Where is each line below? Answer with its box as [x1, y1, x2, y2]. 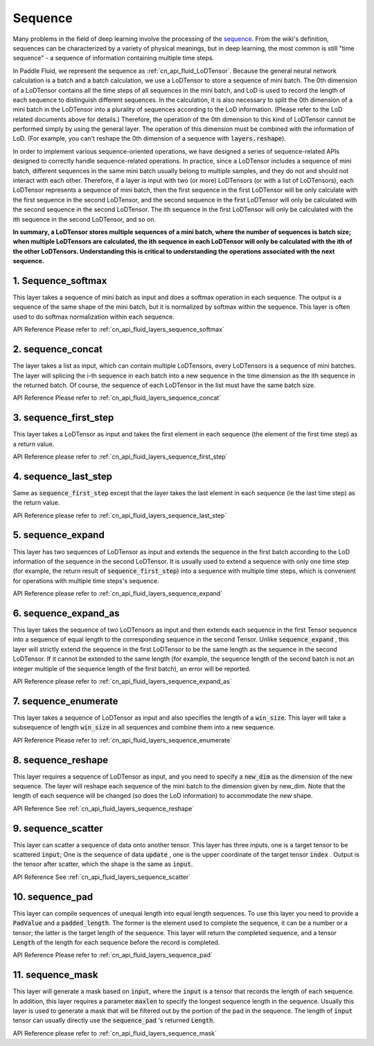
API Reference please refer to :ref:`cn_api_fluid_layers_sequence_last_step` [12, 511, 227, 520]
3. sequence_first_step [12, 412, 114, 424]
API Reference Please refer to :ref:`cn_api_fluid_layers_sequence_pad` [12, 951, 213, 959]
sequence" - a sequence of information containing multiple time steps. [12, 54, 215, 62]
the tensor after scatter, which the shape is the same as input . [12, 860, 193, 869]
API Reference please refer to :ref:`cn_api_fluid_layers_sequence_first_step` [12, 452, 228, 461]
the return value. [12, 499, 60, 507]
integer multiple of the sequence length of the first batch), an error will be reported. [12, 664, 251, 673]
